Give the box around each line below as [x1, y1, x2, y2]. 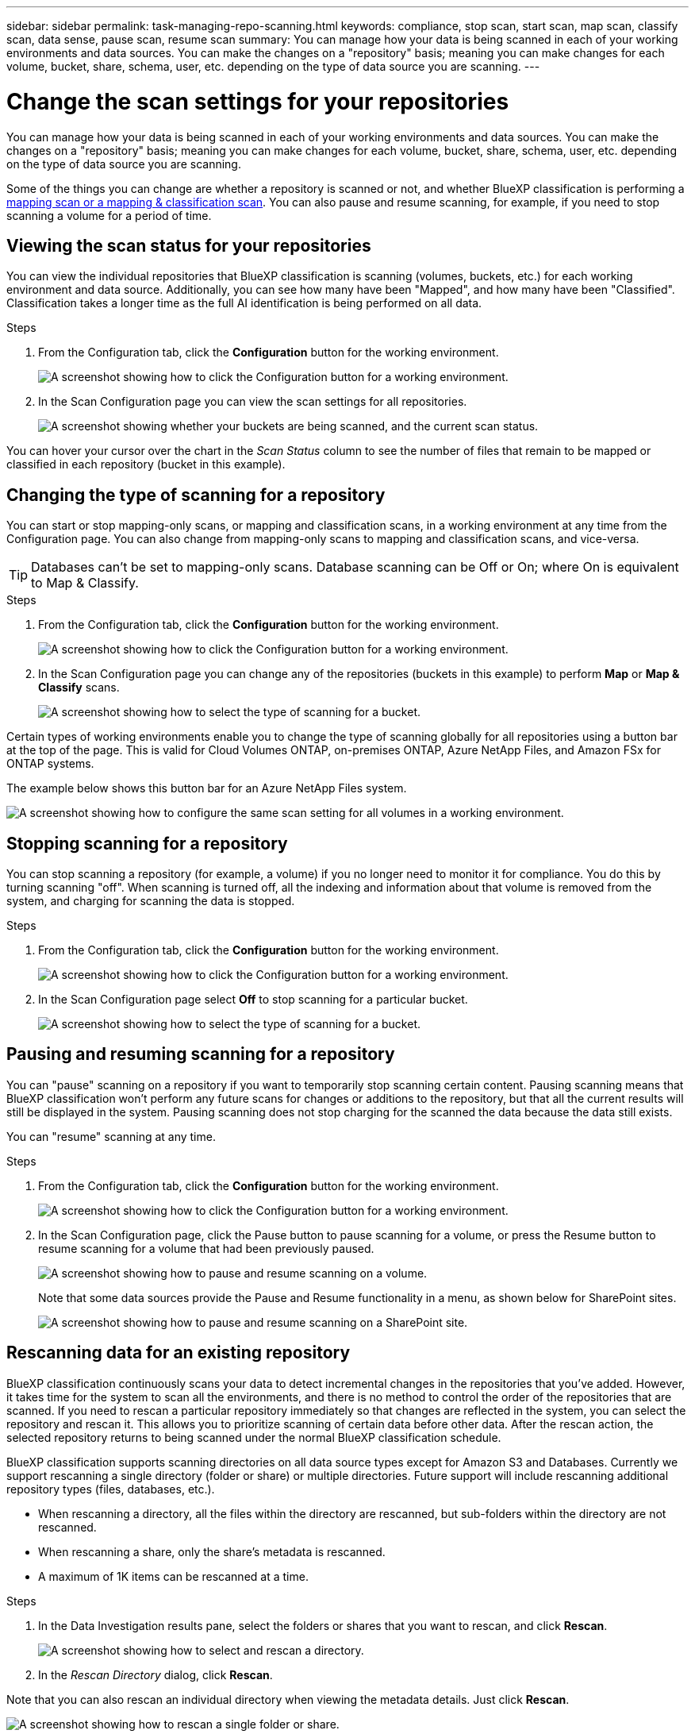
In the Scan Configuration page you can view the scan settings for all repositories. [38, 395, 467, 409]
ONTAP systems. [6, 757, 94, 771]
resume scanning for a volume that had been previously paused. [38, 1241, 374, 1255]
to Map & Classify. [31, 575, 139, 591]
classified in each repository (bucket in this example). [6, 457, 286, 472]
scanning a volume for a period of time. [6, 208, 212, 222]
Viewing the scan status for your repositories [6, 235, 371, 256]
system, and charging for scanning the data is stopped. [6, 894, 295, 908]
